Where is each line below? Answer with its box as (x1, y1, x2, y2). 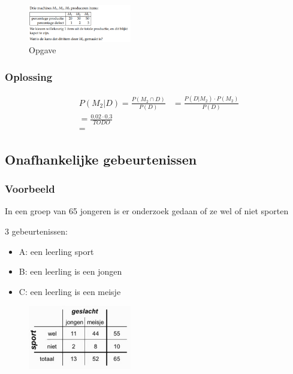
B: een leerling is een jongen (19, 265, 122, 278)
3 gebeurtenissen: (5, 224, 68, 237)
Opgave (29, 44, 56, 56)
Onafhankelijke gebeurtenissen (5, 150, 197, 168)
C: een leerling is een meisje (19, 285, 121, 297)
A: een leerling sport (19, 245, 94, 257)
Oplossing (5, 69, 53, 84)
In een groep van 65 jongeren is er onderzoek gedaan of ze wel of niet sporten (5, 205, 289, 217)
